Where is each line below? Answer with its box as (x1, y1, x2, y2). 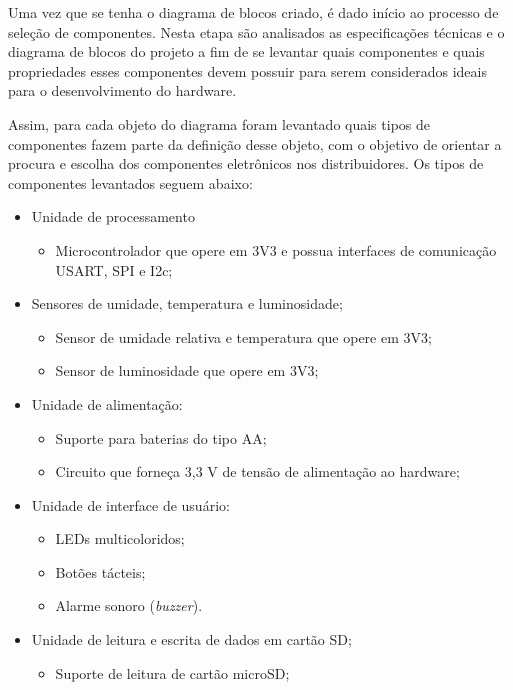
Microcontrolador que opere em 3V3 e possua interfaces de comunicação (55, 239, 497, 260)
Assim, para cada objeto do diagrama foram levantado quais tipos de (8, 113, 430, 134)
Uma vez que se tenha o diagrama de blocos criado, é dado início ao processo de (8, 2, 499, 22)
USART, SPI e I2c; (55, 259, 173, 280)
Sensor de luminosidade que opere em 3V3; (55, 360, 319, 381)
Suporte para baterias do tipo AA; (55, 427, 267, 448)
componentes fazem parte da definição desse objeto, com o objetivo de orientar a (8, 133, 502, 154)
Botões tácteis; (55, 561, 146, 582)
